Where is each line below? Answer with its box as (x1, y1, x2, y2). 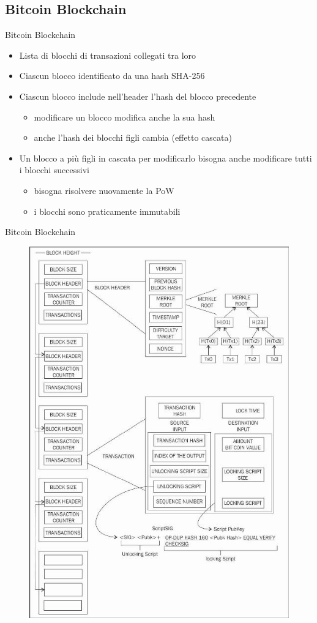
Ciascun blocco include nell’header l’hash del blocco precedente (19, 89, 256, 102)
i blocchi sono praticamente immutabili (34, 204, 181, 217)
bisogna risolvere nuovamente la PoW (34, 184, 174, 196)
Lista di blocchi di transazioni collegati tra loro (19, 48, 196, 61)
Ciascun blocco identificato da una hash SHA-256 (19, 69, 205, 82)
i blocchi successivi (19, 163, 89, 176)
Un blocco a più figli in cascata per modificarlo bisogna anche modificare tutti (19, 151, 312, 164)
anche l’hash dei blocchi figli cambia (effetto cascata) (34, 131, 232, 144)
